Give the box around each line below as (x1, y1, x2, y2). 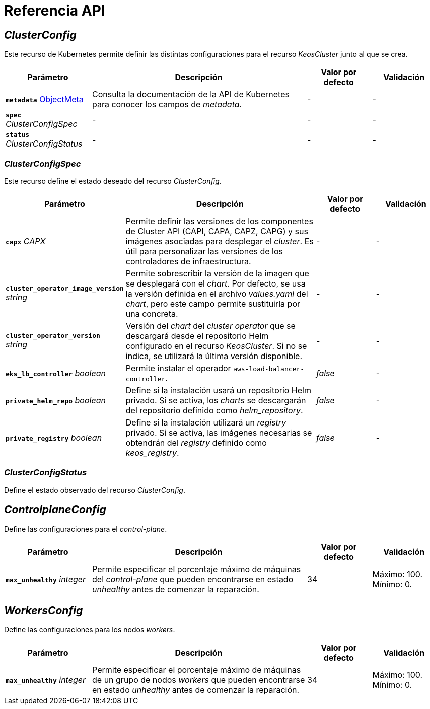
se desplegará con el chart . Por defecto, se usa (125, 278, 306, 289)
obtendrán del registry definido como (125, 437, 267, 448)
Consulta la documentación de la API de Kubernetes (92, 89, 290, 100)
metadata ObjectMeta (6, 94, 84, 105)
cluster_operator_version (6, 332, 100, 340)
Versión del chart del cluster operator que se (125, 320, 296, 331)
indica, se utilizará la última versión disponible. (125, 350, 303, 361)
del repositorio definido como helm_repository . (125, 405, 303, 415)
